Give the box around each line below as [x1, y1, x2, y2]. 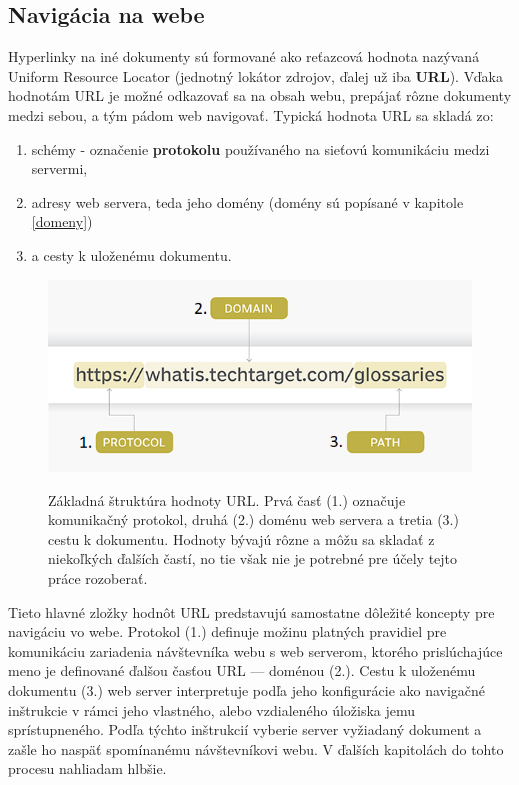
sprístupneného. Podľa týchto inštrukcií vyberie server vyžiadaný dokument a [8, 719, 482, 740]
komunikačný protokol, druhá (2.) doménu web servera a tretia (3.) [48, 509, 459, 530]
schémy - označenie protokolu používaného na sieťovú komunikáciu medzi [31, 138, 490, 159]
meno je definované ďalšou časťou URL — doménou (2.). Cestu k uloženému [8, 660, 476, 681]
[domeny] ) [31, 211, 93, 232]
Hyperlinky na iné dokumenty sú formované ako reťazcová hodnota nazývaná [8, 46, 480, 67]
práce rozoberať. [48, 567, 148, 588]
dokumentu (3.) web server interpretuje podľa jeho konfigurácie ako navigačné [8, 679, 486, 700]
